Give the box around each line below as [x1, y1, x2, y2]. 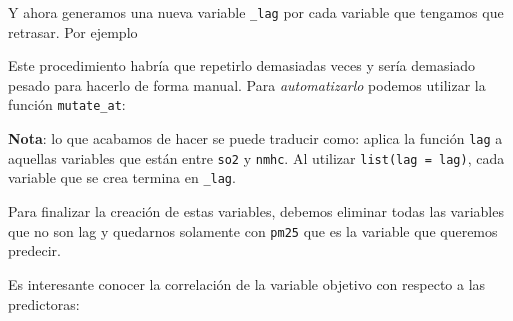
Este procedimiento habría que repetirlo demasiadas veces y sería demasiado [8, 55, 476, 76]
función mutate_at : [8, 94, 126, 115]
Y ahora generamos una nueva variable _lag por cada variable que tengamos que [8, 2, 504, 22]
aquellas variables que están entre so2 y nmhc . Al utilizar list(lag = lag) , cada [8, 147, 505, 168]
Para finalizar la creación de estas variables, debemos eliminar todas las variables [8, 201, 504, 222]
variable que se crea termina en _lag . [8, 167, 236, 188]
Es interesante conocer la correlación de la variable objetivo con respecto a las [8, 273, 486, 294]
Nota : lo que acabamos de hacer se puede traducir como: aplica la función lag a [8, 128, 503, 149]
